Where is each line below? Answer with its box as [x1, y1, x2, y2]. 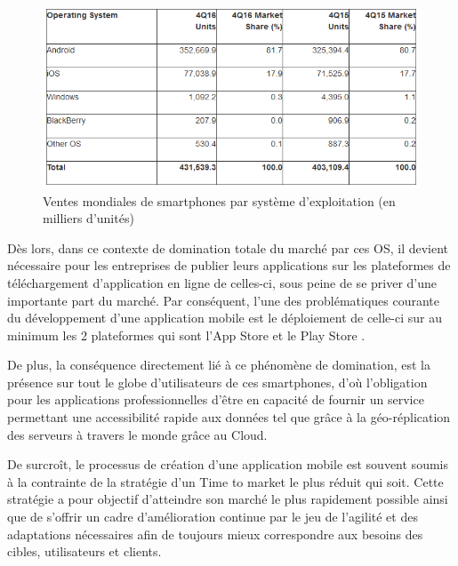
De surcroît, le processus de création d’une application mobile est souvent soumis [7, 455, 448, 474]
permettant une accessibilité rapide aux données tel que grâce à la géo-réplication [7, 408, 451, 426]
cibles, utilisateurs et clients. [7, 542, 162, 561]
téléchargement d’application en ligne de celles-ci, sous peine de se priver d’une [7, 273, 437, 291]
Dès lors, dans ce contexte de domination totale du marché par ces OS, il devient [7, 238, 449, 257]
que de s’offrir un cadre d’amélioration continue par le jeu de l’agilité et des [7, 507, 418, 526]
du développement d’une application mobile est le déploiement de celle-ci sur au [7, 308, 443, 327]
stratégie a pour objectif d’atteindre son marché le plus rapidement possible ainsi [7, 490, 448, 508]
